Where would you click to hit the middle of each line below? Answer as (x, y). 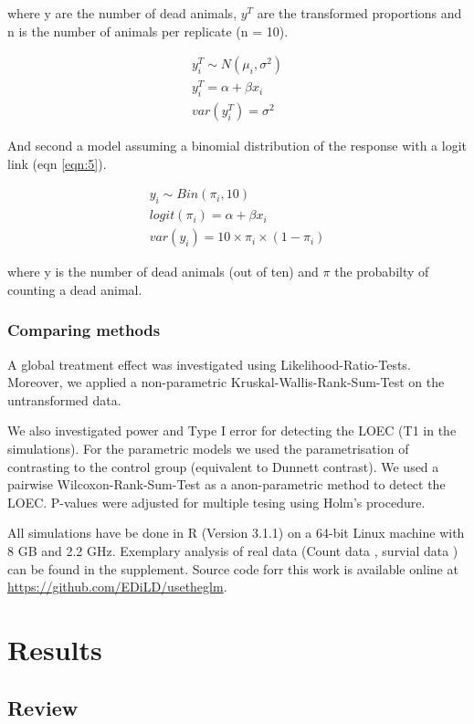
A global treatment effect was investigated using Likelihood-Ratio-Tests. (209, 364)
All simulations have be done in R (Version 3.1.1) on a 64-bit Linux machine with (236, 533)
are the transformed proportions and (359, 13)
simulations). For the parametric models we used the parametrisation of (208, 449)
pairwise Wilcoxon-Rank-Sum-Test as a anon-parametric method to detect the (226, 484)
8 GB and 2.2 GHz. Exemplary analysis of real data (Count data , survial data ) (233, 550)
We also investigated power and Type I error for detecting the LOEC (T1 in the (232, 430)
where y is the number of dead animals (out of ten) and (163, 272)
